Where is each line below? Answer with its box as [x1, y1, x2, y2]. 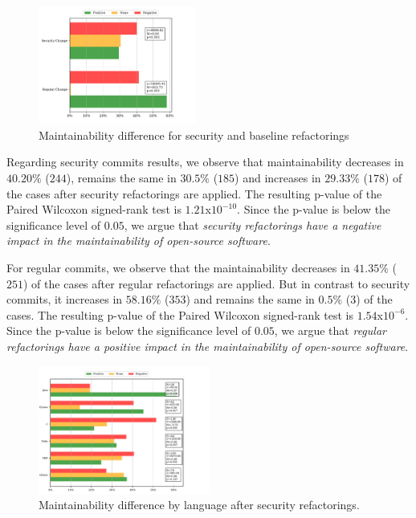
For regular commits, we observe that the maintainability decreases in [6, 259, 350, 276]
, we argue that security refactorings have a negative [124, 216, 381, 233]
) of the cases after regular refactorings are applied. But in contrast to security [23, 275, 410, 292]
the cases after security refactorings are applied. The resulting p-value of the [6, 185, 382, 202]
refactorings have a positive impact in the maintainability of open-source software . [6, 337, 409, 354]
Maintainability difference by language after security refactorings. [39, 496, 360, 513]
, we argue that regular [274, 322, 386, 339]
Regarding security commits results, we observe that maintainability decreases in [6, 153, 404, 170]
